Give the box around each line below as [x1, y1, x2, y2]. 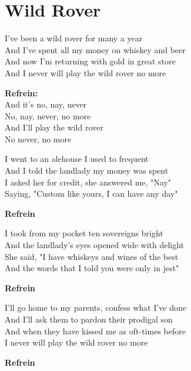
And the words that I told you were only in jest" [5, 262, 179, 274]
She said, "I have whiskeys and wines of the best [5, 250, 179, 262]
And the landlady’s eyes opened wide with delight [5, 239, 185, 251]
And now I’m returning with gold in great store [5, 55, 176, 67]
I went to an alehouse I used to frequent [5, 152, 149, 165]
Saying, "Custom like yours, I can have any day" [5, 187, 178, 200]
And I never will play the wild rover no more [5, 66, 166, 79]
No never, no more [5, 132, 72, 145]
